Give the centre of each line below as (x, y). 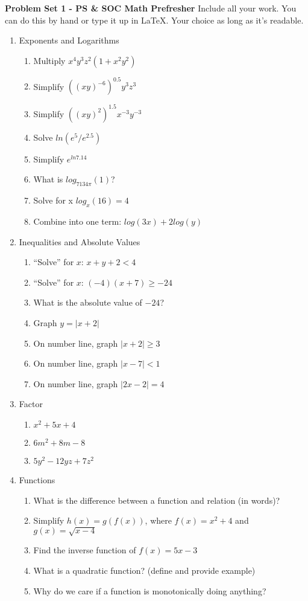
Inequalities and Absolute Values (80, 241)
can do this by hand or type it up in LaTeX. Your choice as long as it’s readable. (154, 20)
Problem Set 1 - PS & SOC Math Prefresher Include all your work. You (151, 8)
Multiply (49, 60)
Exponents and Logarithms (69, 40)
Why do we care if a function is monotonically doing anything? (150, 590)
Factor (31, 404)
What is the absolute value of (88, 302)
